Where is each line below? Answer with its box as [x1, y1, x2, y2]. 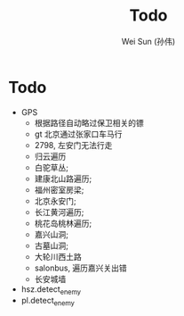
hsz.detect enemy [20, 283, 82, 296]
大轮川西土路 [34, 251, 82, 262]
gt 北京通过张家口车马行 [34, 129, 123, 139]
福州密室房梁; [34, 184, 84, 195]
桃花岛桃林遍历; [34, 218, 92, 229]
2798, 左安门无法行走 [34, 139, 113, 150]
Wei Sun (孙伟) [121, 36, 176, 46]
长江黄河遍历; [34, 206, 84, 217]
